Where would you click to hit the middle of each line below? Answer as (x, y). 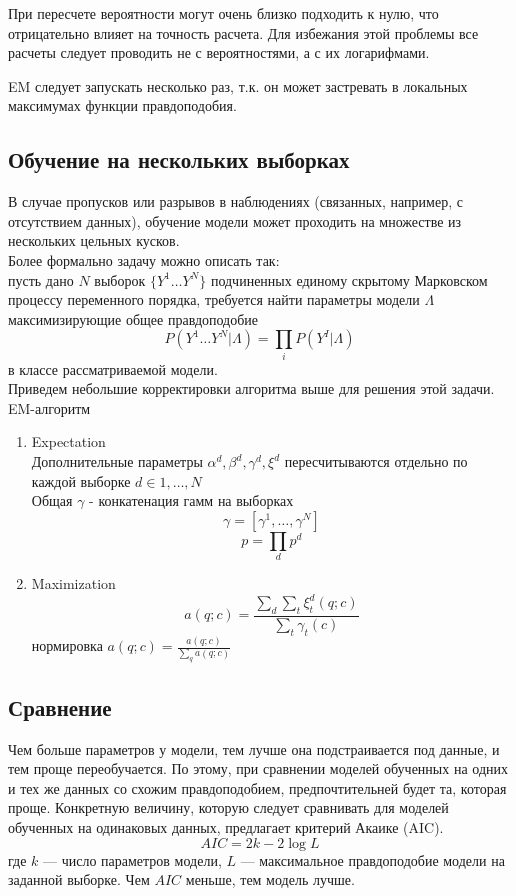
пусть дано (41, 279)
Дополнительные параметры (117, 461)
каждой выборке (81, 480)
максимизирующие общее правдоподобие (133, 318)
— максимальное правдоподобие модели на (372, 859)
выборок (120, 279)
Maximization (73, 583)
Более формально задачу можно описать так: (144, 259)
